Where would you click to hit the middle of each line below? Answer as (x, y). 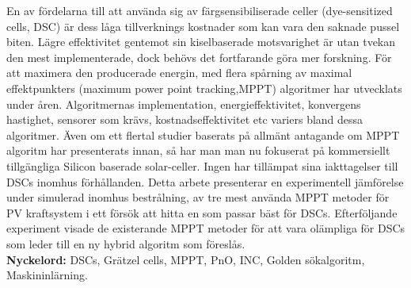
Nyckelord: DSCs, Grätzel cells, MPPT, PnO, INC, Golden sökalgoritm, (186, 259)
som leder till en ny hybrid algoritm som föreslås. (126, 243)
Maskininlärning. (47, 275)
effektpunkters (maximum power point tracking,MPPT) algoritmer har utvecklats (204, 88)
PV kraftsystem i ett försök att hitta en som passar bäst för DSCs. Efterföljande (202, 212)
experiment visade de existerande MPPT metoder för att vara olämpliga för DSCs (206, 228)
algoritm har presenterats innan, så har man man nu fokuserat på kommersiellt (198, 150)
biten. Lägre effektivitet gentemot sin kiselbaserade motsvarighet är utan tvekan (201, 42)
